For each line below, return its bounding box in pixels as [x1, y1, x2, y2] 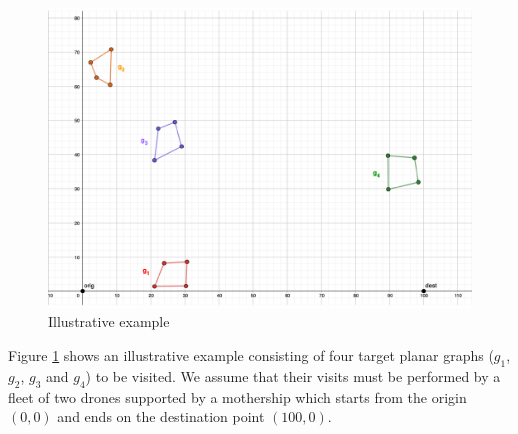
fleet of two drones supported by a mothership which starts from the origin [8, 386, 467, 407]
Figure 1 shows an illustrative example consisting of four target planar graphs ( [8, 344, 494, 365]
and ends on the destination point [57, 406, 265, 427]
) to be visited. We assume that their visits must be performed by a [85, 365, 501, 386]
